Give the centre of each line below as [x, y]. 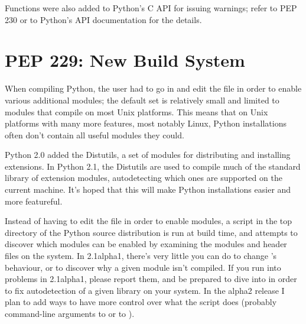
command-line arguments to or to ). [70, 313]
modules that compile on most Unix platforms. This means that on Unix [136, 111]
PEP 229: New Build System [125, 60]
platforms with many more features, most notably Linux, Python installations [146, 123]
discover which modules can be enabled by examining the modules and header [146, 244]
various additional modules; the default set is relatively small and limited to [142, 100]
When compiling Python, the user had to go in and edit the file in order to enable [153, 88]
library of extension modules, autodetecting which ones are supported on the [144, 178]
